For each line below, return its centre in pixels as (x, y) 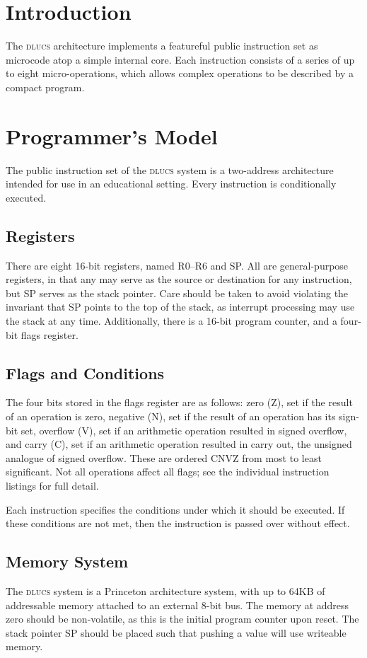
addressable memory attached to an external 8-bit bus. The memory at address (177, 605)
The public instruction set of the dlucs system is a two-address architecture (170, 169)
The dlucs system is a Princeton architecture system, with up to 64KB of (165, 590)
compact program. (45, 87)
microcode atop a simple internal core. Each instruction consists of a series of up (180, 59)
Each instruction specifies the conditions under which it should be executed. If (175, 509)
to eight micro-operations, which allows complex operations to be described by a (180, 73)
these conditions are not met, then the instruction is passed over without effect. (178, 523)
